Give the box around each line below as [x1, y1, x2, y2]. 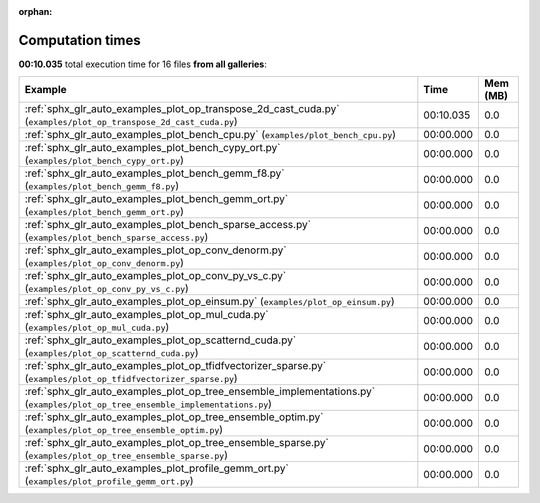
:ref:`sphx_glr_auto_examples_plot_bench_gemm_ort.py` [24, 192, 289, 206]
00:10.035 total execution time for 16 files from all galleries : [18, 58, 267, 70]
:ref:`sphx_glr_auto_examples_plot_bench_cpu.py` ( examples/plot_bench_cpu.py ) [24, 128, 397, 142]
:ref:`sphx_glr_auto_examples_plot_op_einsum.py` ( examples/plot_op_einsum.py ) [24, 295, 395, 309]
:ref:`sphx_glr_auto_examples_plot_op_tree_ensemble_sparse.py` [24, 436, 329, 450]
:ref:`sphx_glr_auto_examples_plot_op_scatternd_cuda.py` [24, 333, 297, 347]
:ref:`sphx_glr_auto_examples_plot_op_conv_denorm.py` [24, 243, 287, 257]
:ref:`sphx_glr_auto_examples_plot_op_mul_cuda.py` [24, 308, 269, 322]
